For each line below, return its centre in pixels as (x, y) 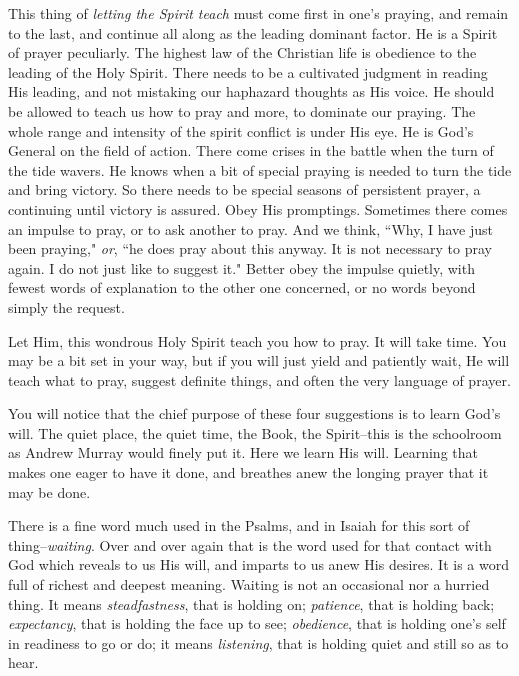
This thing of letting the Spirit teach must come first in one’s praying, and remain (258, 13)
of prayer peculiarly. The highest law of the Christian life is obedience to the (242, 52)
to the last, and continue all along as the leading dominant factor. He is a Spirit (253, 32)
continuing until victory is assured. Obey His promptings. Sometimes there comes (258, 208)
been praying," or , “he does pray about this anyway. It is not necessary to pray (250, 248)
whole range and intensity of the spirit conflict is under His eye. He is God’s (241, 130)
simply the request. (66, 306)
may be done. (49, 491)
